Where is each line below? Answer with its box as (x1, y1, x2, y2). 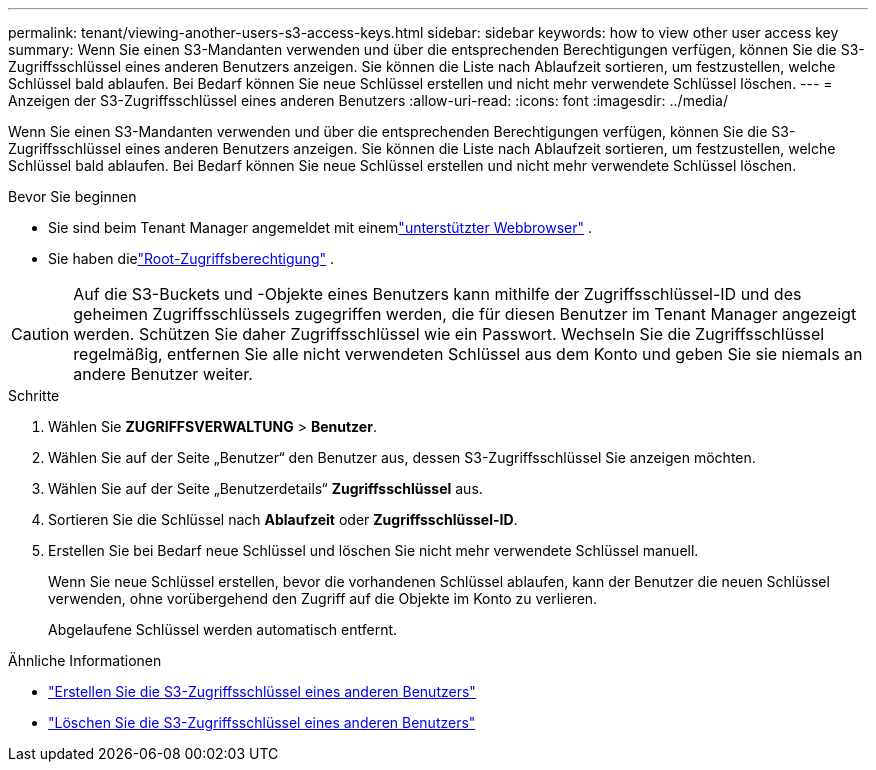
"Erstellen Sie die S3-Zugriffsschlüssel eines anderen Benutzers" (48, 683, 476, 700)
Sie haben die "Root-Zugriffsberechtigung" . (48, 250, 335, 267)
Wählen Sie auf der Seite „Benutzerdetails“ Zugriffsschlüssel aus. (48, 480, 483, 497)
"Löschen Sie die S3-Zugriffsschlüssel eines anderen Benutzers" (48, 714, 476, 731)
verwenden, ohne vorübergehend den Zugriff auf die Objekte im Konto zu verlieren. (48, 590, 598, 607)
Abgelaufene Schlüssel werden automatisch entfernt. (48, 621, 398, 638)
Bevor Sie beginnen (8, 188, 137, 205)
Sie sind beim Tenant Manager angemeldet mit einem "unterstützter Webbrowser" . (48, 219, 593, 236)
